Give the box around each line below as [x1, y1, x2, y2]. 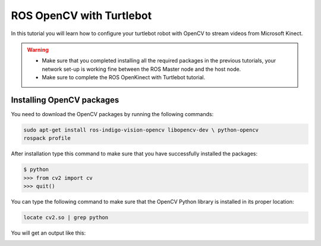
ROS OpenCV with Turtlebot [11, 9, 152, 22]
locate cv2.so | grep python [23, 214, 109, 221]
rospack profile [23, 135, 71, 142]
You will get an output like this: [11, 229, 86, 236]
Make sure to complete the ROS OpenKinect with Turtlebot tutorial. [42, 74, 205, 81]
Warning [27, 46, 49, 53]
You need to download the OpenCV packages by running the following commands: [11, 111, 214, 118]
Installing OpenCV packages [11, 95, 119, 105]
